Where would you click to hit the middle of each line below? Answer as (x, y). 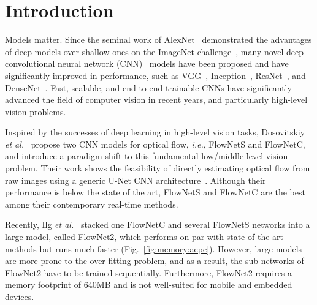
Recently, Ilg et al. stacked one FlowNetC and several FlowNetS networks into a (158, 224)
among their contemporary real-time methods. (92, 204)
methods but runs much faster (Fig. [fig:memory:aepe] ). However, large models (154, 248)
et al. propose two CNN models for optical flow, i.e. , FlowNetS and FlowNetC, (155, 144)
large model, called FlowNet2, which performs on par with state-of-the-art (144, 237)
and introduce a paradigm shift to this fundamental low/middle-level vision (147, 156)
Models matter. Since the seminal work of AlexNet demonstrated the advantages (158, 40)
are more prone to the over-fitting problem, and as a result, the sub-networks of (155, 261)
